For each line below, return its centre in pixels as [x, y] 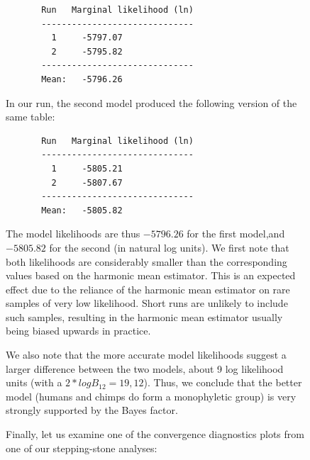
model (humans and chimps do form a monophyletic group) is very [151, 396]
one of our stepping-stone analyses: [82, 448]
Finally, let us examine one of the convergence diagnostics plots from [155, 434]
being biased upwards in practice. [78, 331]
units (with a [34, 382]
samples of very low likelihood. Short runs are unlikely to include [147, 303]
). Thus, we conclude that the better [223, 382]
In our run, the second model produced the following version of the [151, 102]
